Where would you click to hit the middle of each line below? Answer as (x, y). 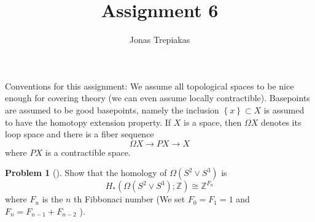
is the (52, 199)
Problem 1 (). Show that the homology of (86, 173)
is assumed (284, 109)
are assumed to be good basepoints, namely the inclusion (112, 109)
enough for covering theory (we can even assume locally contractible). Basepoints (157, 98)
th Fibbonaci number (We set (130, 199)
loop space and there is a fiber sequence (80, 134)
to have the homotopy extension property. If (88, 122)
